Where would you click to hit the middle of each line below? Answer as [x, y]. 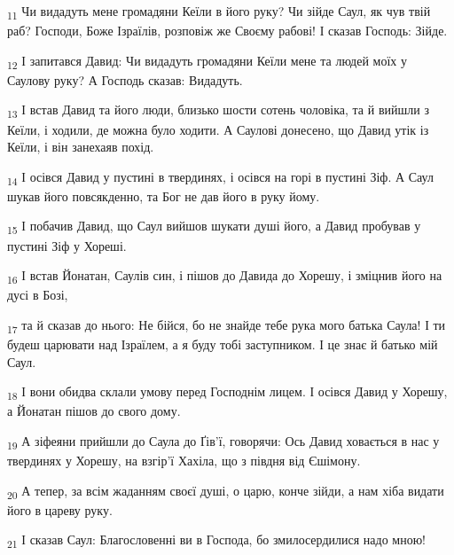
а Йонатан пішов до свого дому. [94, 411]
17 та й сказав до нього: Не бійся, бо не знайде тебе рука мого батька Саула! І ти [227, 325]
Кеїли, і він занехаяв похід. [81, 147]
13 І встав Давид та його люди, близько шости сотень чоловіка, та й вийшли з [218, 111]
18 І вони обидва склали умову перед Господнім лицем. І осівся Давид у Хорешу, [227, 393]
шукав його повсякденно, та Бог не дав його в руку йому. [164, 195]
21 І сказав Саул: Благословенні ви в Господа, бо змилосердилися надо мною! [216, 541]
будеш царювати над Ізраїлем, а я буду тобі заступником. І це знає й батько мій [223, 344]
